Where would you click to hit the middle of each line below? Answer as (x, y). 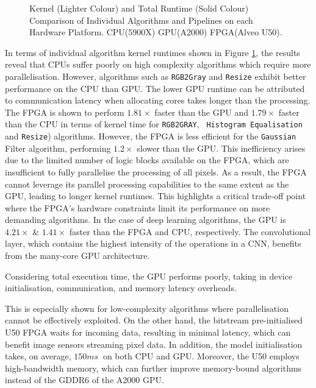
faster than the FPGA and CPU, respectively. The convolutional (190, 231)
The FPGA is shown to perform (65, 112)
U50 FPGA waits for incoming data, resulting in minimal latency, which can (148, 332)
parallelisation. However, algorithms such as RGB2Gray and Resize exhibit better (156, 76)
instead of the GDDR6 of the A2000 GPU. (84, 380)
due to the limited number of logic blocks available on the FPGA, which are (147, 160)
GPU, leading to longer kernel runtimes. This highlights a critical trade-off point (156, 196)
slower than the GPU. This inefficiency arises (221, 148)
